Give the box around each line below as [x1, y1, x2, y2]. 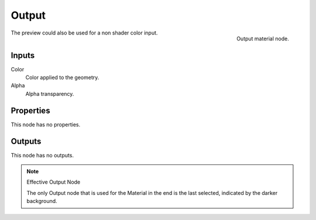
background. [26, 198, 58, 205]
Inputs [11, 50, 35, 60]
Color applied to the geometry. [25, 74, 99, 81]
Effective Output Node [26, 178, 81, 185]
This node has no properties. [11, 121, 81, 128]
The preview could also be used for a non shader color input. [11, 29, 158, 36]
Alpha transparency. [25, 90, 74, 97]
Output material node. [236, 35, 289, 42]
